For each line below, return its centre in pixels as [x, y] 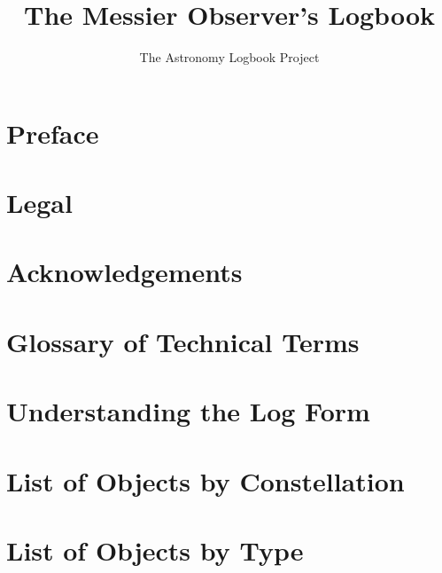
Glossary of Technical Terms [183, 341]
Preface [53, 133]
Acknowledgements [124, 272]
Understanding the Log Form [188, 411]
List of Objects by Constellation [205, 480]
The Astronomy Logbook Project [229, 57]
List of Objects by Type [155, 549]
